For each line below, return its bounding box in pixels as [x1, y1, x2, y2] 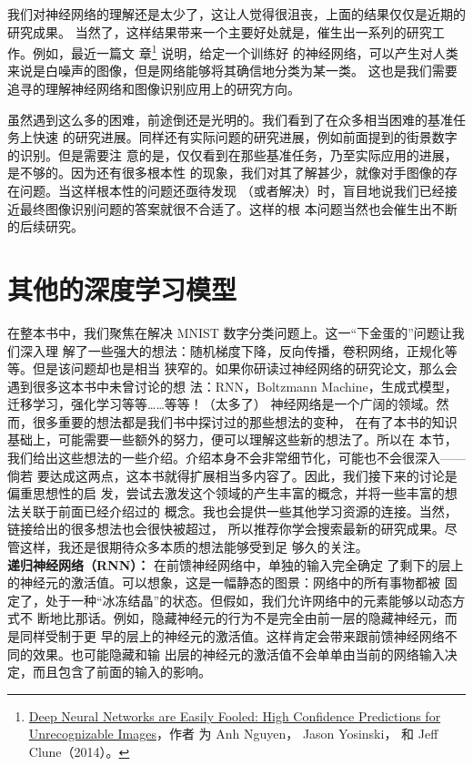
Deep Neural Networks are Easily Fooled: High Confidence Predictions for [28, 706, 441, 725]
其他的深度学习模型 [7, 270, 237, 307]
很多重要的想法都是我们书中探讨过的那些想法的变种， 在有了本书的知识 [32, 412, 458, 431]
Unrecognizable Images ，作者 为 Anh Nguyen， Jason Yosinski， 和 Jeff [28, 724, 438, 743]
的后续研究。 [7, 217, 84, 236]
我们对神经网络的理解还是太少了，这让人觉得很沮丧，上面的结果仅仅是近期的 [7, 5, 466, 23]
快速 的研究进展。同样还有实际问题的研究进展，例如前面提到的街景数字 [32, 128, 458, 147]
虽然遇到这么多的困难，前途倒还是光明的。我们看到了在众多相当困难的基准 [7, 109, 453, 128]
